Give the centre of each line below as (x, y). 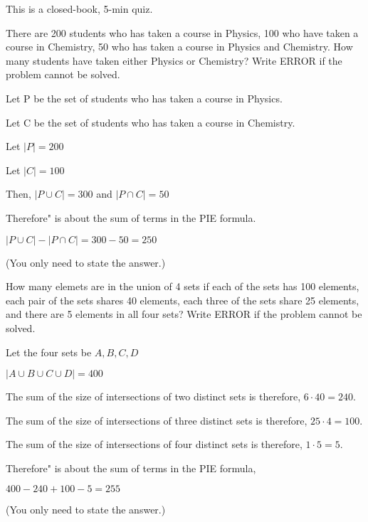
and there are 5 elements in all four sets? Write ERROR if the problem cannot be (184, 314)
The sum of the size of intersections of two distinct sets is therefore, (153, 396)
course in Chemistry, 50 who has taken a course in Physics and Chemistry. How (179, 47)
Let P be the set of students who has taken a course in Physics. (144, 98)
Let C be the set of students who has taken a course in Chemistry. (151, 122)
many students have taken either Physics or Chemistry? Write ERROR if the (174, 60)
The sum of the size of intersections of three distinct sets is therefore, (157, 420)
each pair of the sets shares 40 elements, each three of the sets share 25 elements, (183, 300)
